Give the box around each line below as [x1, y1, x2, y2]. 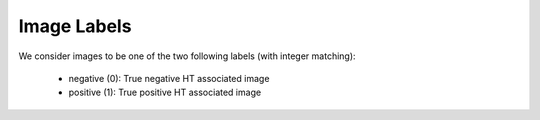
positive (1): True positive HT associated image [68, 86, 262, 99]
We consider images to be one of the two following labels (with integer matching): [18, 50, 356, 62]
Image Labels [18, 15, 132, 37]
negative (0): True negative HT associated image [68, 72, 270, 84]
